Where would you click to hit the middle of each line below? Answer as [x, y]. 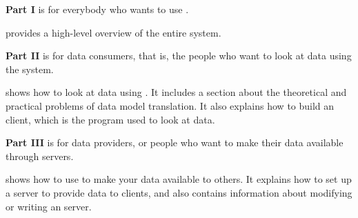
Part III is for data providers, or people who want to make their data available [175, 142]
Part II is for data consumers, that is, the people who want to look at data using [179, 56]
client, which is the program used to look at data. [110, 119]
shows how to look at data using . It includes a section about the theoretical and [176, 92]
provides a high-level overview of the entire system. [113, 32]
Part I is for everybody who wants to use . [97, 9]
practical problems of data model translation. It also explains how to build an [170, 105]
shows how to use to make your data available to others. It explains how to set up [179, 179]
